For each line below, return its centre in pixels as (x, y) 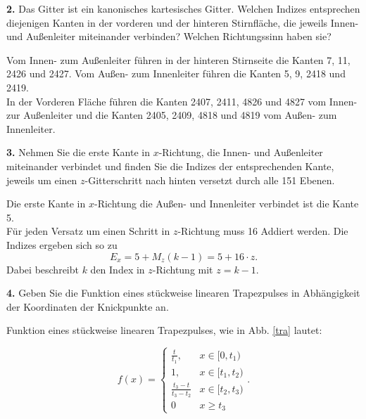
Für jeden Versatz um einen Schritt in (88, 231)
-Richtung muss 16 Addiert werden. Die (263, 231)
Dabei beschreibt (43, 269)
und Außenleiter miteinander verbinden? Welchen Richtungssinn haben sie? (169, 36)
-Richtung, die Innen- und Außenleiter (241, 152)
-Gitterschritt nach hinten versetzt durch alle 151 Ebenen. (210, 180)
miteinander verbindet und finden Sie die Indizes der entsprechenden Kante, (170, 166)
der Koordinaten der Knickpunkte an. (88, 306)
